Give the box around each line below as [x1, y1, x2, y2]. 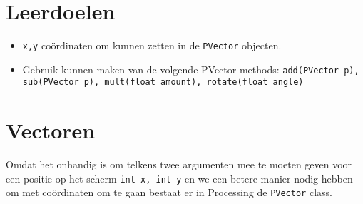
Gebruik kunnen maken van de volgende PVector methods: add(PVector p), [22, 61, 359, 76]
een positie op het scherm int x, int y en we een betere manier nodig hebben [6, 170, 353, 185]
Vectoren [6, 116, 96, 145]
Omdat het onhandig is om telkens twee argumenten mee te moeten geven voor [6, 157, 352, 172]
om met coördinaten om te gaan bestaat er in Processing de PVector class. [6, 185, 332, 200]
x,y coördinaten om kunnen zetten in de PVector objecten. [22, 38, 282, 53]
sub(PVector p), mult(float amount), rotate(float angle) [22, 77, 304, 88]
